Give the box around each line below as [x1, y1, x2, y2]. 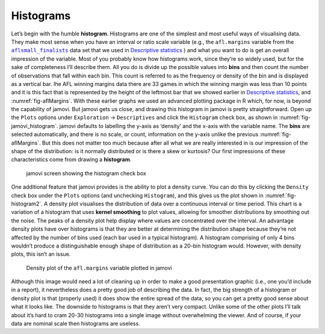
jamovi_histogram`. [11, 122, 58, 129]
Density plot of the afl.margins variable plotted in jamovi [26, 264, 172, 272]
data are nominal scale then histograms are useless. [11, 320, 141, 327]
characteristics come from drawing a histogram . [11, 156, 132, 163]
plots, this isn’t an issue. [11, 251, 71, 258]
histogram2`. [11, 200, 43, 207]
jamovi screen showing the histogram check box [26, 169, 147, 177]
